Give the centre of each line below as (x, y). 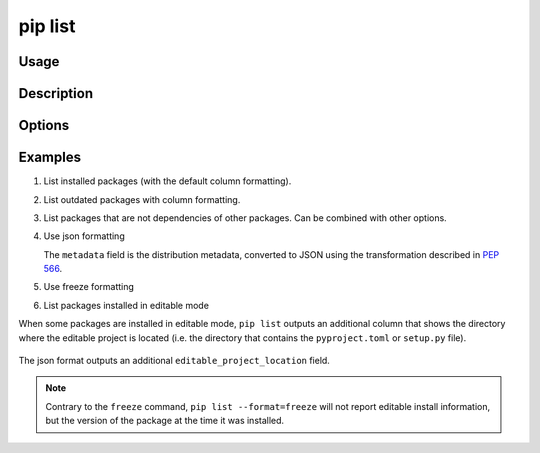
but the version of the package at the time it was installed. (165, 421)
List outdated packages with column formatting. (142, 199)
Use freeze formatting (89, 287)
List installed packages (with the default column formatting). (167, 181)
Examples (50, 157)
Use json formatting (84, 236)
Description (56, 93)
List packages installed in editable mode (126, 305)
